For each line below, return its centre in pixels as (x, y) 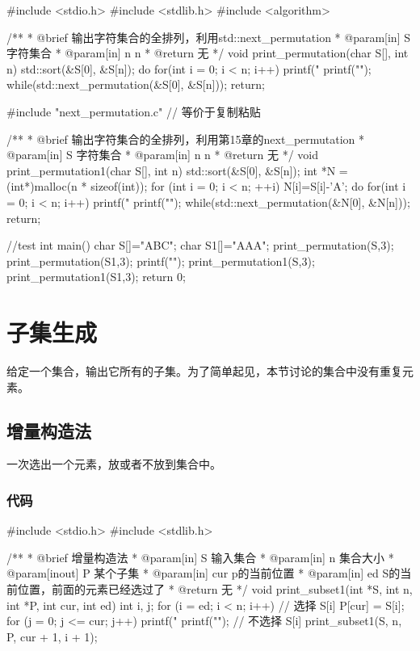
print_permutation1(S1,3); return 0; (96, 277)
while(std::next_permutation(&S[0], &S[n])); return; (136, 84)
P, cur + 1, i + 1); (52, 636)
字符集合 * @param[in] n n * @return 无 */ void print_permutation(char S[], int (208, 53)
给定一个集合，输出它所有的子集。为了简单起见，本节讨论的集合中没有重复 (204, 371)
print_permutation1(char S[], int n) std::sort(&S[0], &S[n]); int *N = (177, 170)
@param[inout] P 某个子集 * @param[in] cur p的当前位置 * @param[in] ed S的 (204, 573)
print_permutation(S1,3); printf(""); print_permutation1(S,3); (161, 260)
